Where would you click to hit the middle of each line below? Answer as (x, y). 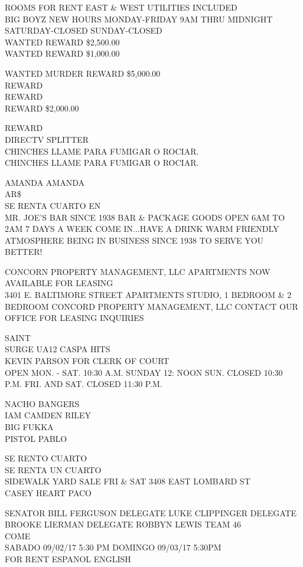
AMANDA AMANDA (45, 182)
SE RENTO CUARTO (46, 458)
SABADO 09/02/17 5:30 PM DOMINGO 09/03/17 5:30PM (113, 547)
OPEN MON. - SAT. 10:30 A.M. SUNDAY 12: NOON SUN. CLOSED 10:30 (144, 372)
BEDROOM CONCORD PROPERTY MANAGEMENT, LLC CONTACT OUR (151, 306)
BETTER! (24, 252)
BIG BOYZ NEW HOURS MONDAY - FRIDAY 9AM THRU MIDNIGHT (139, 19)
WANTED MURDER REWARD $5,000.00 (83, 73)
